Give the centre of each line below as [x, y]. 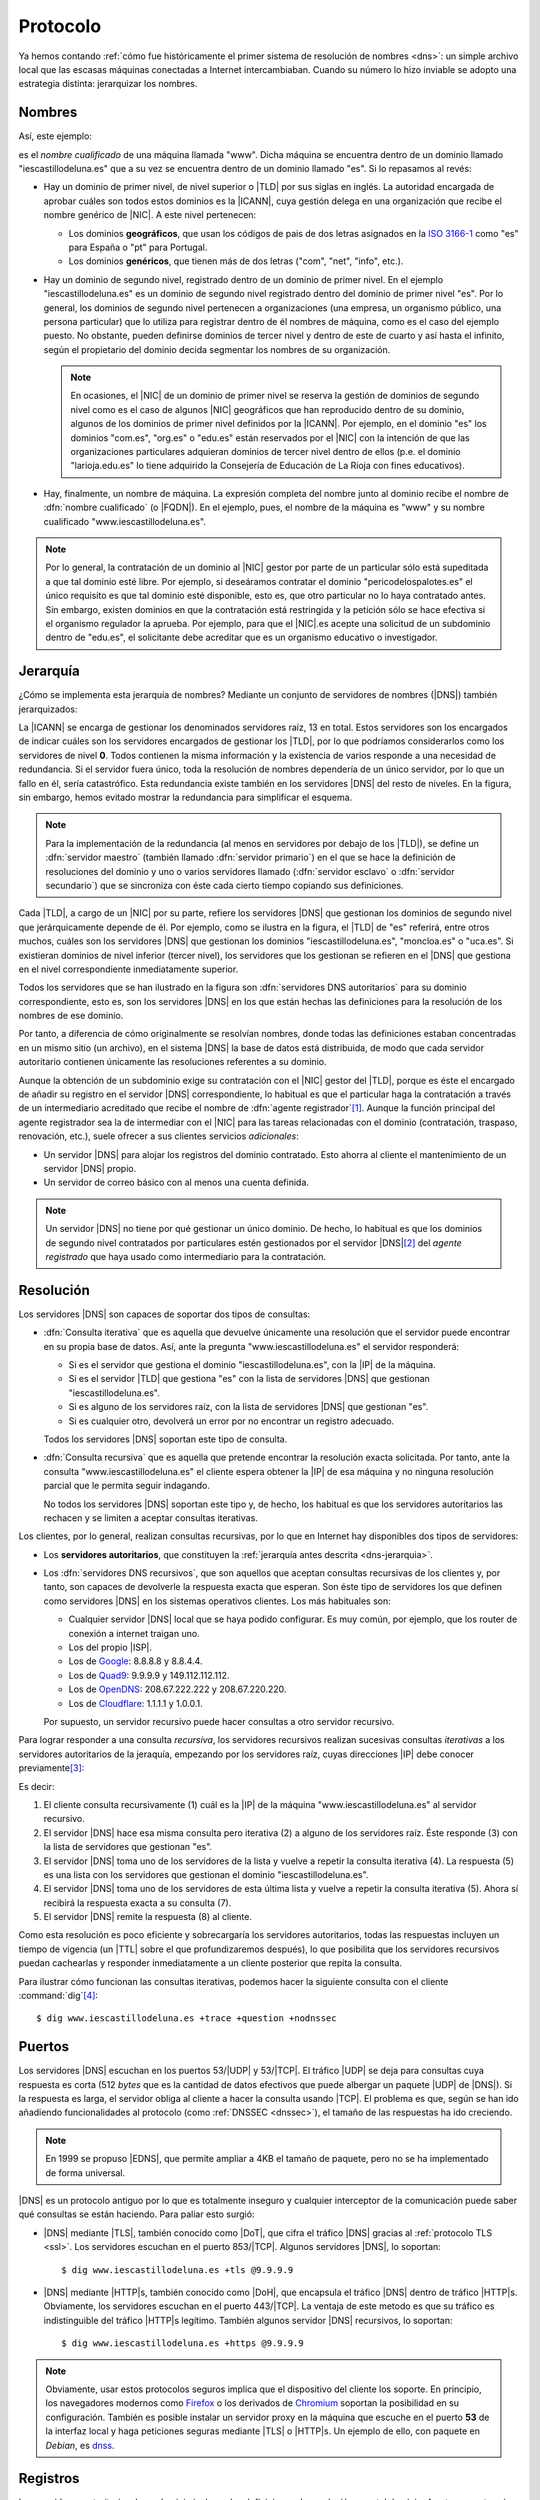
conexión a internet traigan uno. [134, 1633]
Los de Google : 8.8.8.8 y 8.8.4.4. [135, 1661]
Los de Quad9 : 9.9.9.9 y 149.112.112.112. [149, 1675]
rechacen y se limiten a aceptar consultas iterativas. [151, 1517]
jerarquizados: [48, 709]
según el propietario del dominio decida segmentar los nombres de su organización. [217, 349]
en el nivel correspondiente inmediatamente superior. [128, 969]
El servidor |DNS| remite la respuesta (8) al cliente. [147, 1917]
